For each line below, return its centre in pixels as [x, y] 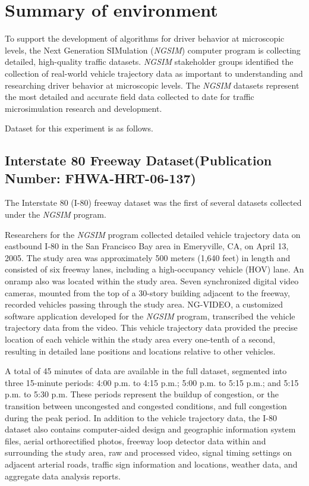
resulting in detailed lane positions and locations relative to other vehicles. [140, 351]
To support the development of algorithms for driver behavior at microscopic [145, 38]
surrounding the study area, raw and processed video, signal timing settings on [148, 452]
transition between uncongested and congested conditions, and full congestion [146, 405]
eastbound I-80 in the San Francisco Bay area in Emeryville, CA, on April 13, [147, 246]
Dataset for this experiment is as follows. [79, 128]
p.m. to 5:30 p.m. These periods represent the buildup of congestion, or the [142, 394]
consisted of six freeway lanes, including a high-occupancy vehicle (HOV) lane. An [154, 269]
